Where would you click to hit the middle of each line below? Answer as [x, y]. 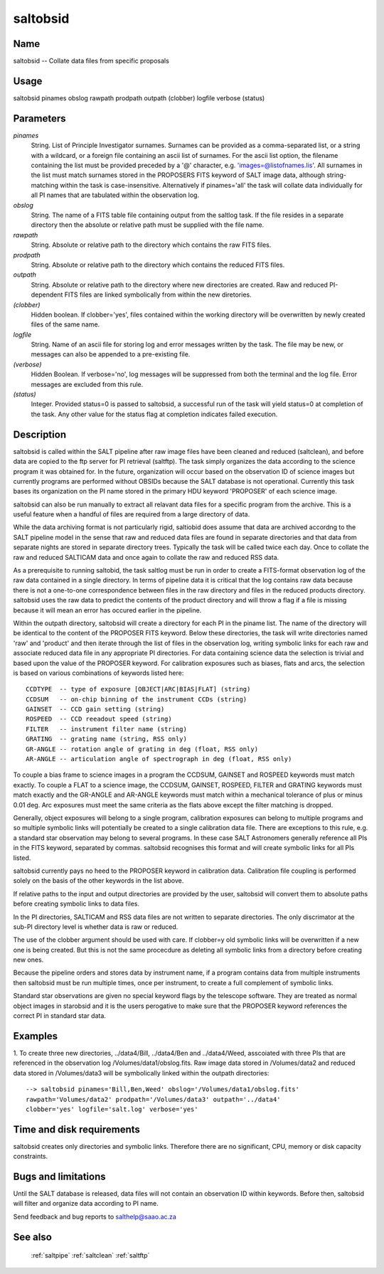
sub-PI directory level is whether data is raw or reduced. [96, 927]
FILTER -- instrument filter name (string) [107, 729]
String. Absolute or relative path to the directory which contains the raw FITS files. [151, 245]
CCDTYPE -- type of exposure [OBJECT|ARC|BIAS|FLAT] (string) [138, 689]
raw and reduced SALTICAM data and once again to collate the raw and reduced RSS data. [146, 557]
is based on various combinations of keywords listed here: [98, 673]
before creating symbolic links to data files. [76, 904]
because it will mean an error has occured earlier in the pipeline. [107, 610]
